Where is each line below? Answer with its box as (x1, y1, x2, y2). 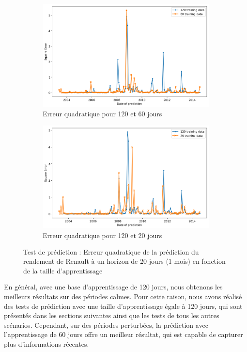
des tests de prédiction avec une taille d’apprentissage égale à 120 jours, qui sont (4, 301, 243, 311)
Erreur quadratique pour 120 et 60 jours (43, 109, 162, 119)
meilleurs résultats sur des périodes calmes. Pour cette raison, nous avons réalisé (4, 291, 242, 302)
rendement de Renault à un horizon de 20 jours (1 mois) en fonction (23, 256, 226, 266)
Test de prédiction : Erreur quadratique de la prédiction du (23, 246, 199, 256)
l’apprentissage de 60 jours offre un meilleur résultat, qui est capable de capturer (4, 329, 243, 339)
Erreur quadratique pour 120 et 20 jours (43, 230, 162, 240)
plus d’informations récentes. (4, 339, 89, 349)
